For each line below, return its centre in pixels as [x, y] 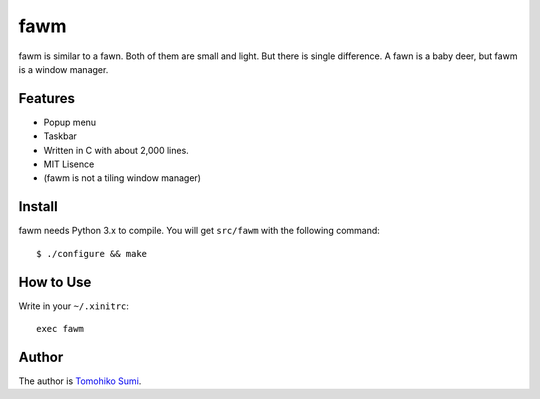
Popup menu [70, 122]
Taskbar [60, 136]
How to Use [55, 281]
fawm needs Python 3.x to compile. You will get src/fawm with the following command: [199, 231]
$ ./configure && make [92, 253]
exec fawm [60, 328]
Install [38, 206]
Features [46, 98]
